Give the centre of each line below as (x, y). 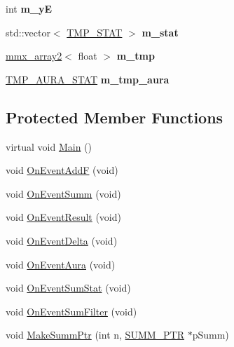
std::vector (28, 32)
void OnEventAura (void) (61, 264)
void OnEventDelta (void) (62, 240)
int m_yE (29, 8)
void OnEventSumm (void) (63, 193)
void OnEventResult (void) (63, 217)
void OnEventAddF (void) (62, 170)
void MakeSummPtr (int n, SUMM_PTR (95, 335)
